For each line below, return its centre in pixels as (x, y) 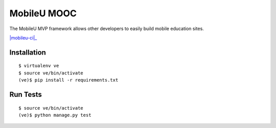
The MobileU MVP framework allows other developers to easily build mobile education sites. (107, 29)
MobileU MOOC (43, 13)
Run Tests (26, 94)
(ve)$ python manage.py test (55, 115)
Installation (28, 52)
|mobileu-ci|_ (23, 38)
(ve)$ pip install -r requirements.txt (68, 80)
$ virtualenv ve (39, 66)
